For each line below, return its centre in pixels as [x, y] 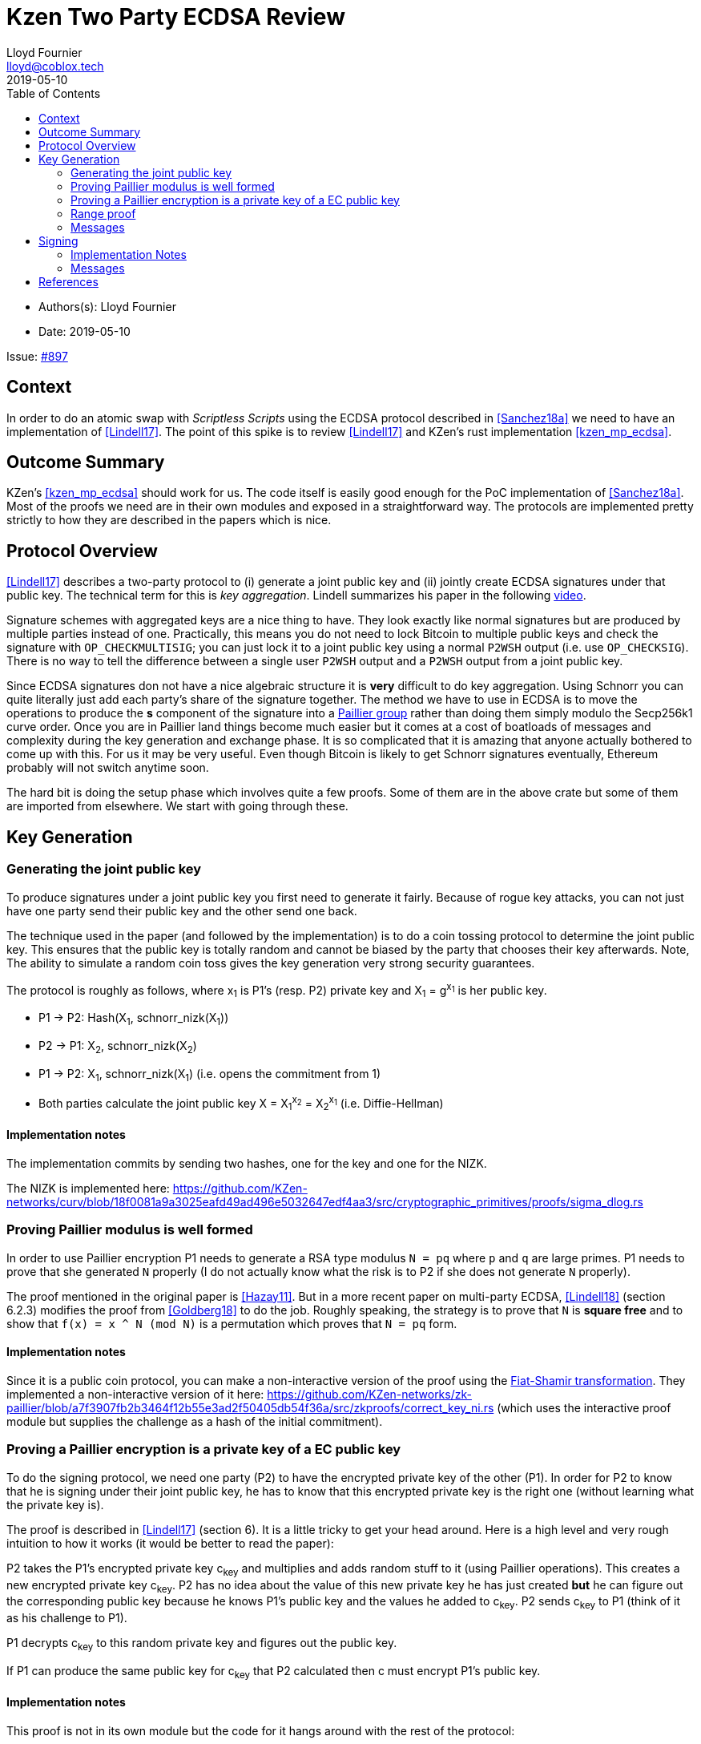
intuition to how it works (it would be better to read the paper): [170, 1543]
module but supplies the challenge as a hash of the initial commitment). [195, 1421]
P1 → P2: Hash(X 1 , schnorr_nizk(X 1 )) [134, 1019]
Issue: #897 [37, 356]
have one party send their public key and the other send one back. [182, 910]
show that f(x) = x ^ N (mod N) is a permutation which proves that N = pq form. [232, 1323]
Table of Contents [54, 93]
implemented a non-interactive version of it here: [135, 1394]
